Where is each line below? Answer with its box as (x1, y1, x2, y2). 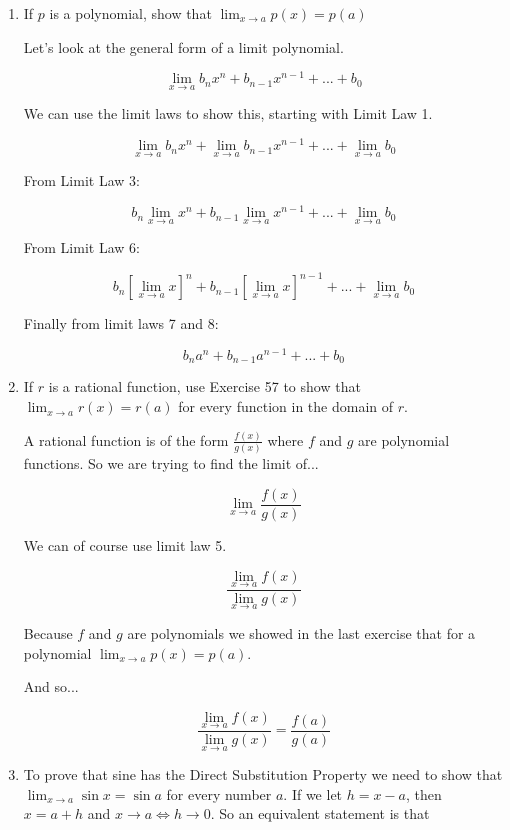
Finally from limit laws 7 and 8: (23, 313, 219, 334)
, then (406, 783, 442, 804)
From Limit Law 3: (23, 170, 140, 191)
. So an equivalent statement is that (210, 803, 430, 824)
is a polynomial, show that (49, 3, 212, 23)
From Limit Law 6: (23, 237, 140, 258)
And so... (23, 676, 79, 697)
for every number (166, 783, 272, 804)
